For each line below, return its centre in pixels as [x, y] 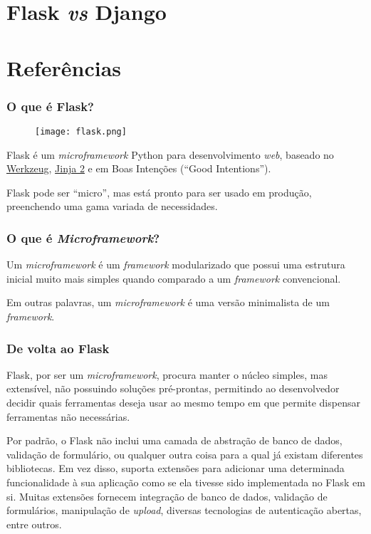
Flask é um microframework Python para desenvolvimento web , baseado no [170, 154]
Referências [64, 67]
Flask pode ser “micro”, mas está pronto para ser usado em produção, [159, 192]
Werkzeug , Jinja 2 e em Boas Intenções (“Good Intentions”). [139, 168]
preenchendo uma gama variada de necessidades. [112, 206]
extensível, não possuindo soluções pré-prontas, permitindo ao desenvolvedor [173, 388]
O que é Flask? [51, 106]
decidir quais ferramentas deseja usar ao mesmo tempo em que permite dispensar [183, 402]
